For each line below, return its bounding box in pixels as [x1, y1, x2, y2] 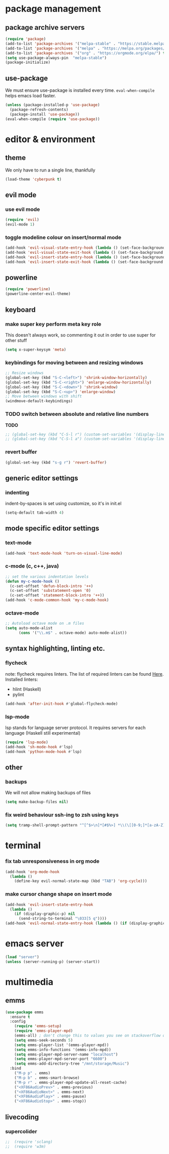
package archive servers [5, 23, 85, 32]
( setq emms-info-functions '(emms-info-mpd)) [14, 1047, 112, 1052]
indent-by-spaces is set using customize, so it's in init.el [5, 501, 122, 507]
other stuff [5, 337, 27, 343]
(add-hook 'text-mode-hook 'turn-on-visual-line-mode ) [5, 551, 123, 556]
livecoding [5, 1113, 39, 1121]
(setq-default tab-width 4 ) [5, 510, 64, 515]
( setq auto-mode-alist [5, 626, 53, 631]
